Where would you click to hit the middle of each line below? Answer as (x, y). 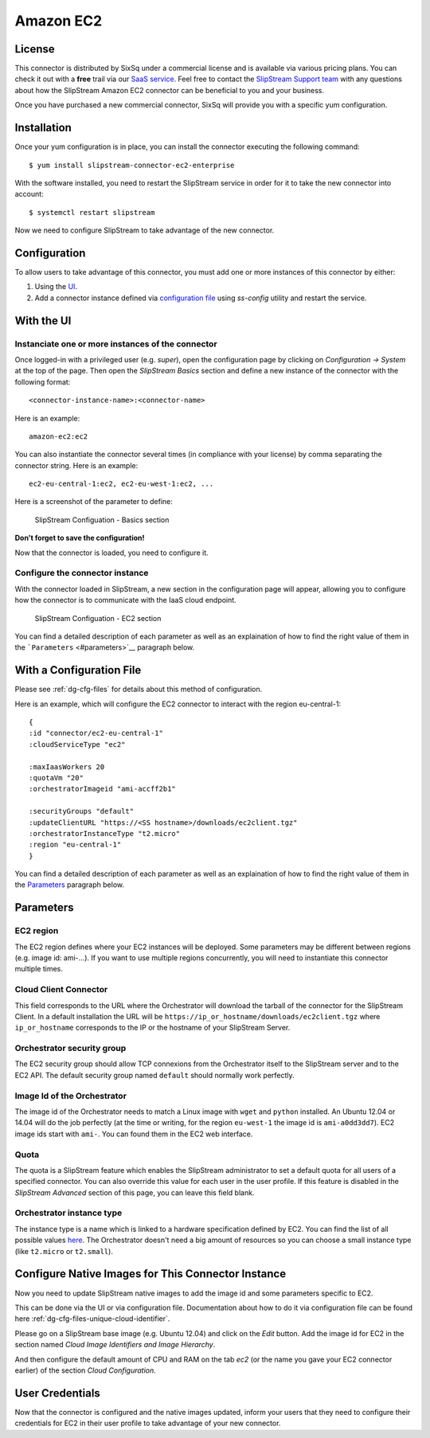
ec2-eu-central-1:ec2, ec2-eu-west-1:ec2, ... (121, 484)
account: (29, 194)
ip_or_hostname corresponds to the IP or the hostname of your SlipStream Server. (152, 1028)
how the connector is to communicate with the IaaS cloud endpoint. (125, 600)
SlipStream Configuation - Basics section (102, 520)
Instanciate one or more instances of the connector (116, 344)
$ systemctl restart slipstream (92, 212)
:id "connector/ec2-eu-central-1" (96, 733)
